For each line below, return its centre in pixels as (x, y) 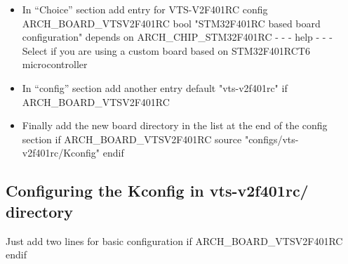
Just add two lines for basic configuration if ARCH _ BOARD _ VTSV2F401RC (174, 240)
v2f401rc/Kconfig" (61, 153)
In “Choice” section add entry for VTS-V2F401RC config (145, 9)
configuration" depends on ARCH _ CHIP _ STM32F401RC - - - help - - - (177, 37)
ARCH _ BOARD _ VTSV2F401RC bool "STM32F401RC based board (171, 23)
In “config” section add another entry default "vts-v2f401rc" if (155, 87)
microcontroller (55, 64)
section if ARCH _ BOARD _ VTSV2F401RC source (132, 139)
